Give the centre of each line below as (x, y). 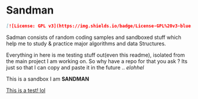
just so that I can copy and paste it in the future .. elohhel (75, 67)
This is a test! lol (26, 90)
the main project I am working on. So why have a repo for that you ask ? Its (97, 61)
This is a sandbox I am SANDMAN (48, 79)
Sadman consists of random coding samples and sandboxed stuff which (94, 37)
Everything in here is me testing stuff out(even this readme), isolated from (95, 55)
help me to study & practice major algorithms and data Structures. (86, 43)
